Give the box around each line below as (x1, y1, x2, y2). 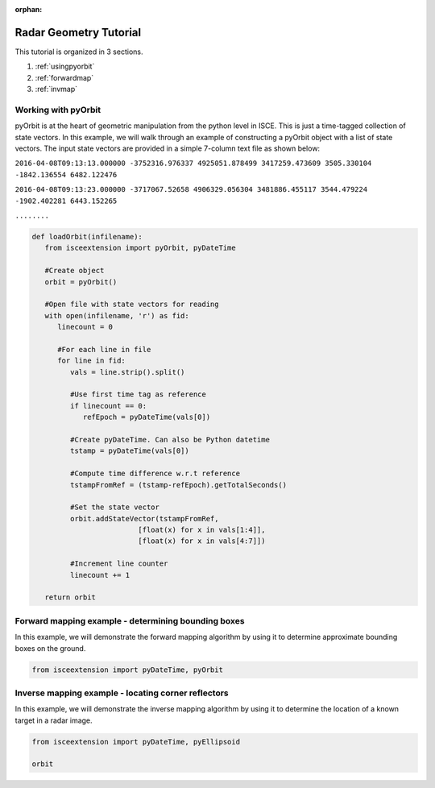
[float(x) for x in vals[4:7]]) (138, 537, 266, 545)
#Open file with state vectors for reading (44, 300, 219, 309)
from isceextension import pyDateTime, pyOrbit (31, 665, 223, 674)
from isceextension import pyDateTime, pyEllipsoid (31, 737, 241, 746)
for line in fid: (57, 356, 126, 366)
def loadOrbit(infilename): (31, 232, 143, 241)
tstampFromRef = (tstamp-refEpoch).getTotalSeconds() (69, 480, 288, 489)
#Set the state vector (69, 503, 160, 512)
